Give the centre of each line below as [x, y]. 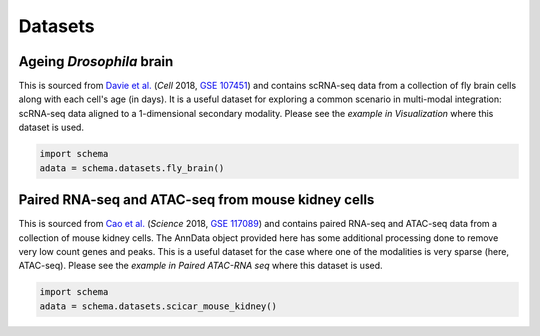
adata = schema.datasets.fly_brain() [132, 168]
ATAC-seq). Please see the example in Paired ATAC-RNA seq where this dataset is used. [201, 266]
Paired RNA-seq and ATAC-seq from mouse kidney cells [196, 200]
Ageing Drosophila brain [96, 61]
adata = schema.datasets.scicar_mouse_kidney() [158, 306]
